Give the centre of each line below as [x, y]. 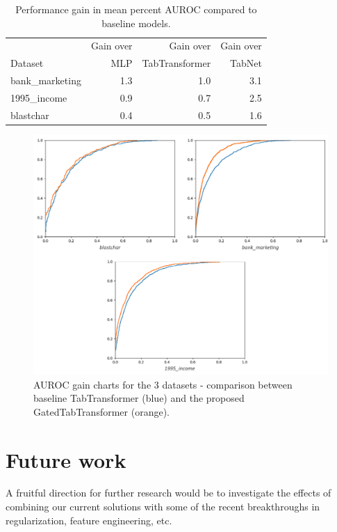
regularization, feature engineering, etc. [89, 520]
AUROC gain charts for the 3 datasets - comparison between [163, 384]
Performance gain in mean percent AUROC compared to [136, 9]
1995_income [39, 97]
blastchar [30, 115]
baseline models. [136, 23]
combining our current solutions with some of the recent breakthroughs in [163, 507]
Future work [66, 459]
